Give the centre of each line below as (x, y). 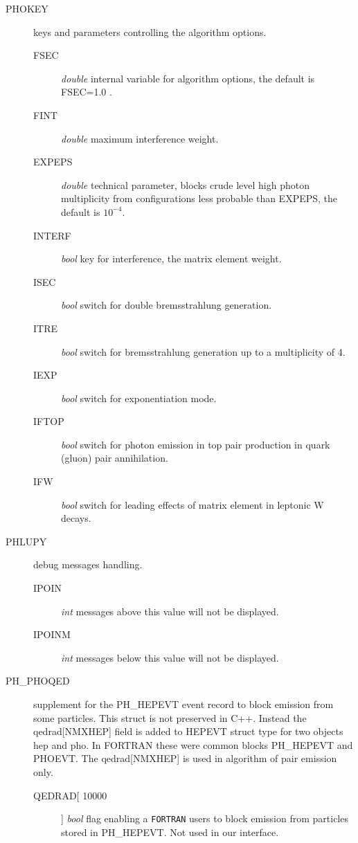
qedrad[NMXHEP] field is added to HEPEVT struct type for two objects (188, 731)
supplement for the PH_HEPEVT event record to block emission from (184, 704)
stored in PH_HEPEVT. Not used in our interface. (170, 832)
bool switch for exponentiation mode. (139, 398)
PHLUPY (26, 541)
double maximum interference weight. (140, 138)
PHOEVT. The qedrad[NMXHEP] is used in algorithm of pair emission (185, 758)
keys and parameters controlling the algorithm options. (150, 31)
